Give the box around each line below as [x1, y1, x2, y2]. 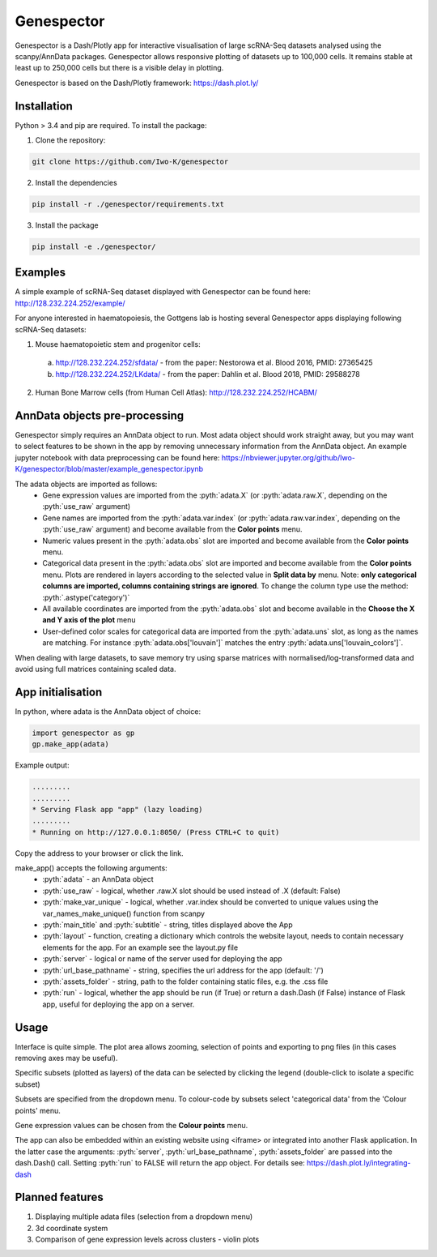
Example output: [15, 760, 70, 770]
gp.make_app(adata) [32, 740, 109, 749]
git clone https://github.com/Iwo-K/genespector [32, 157, 229, 166]
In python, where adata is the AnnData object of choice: [15, 706, 202, 716]
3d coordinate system [35, 1223, 108, 1233]
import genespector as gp [32, 728, 135, 738]
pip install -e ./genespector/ [32, 242, 157, 251]
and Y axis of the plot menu [42, 615, 136, 625]
